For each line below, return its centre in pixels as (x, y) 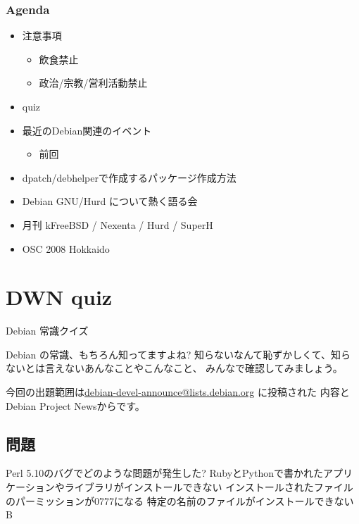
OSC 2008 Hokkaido (66, 248)
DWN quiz (59, 297)
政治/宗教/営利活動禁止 (93, 83)
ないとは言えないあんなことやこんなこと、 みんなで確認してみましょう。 (174, 368)
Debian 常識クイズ (47, 331)
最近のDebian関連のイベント (87, 130)
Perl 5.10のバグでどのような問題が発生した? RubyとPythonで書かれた (164, 473)
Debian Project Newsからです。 (75, 405)
